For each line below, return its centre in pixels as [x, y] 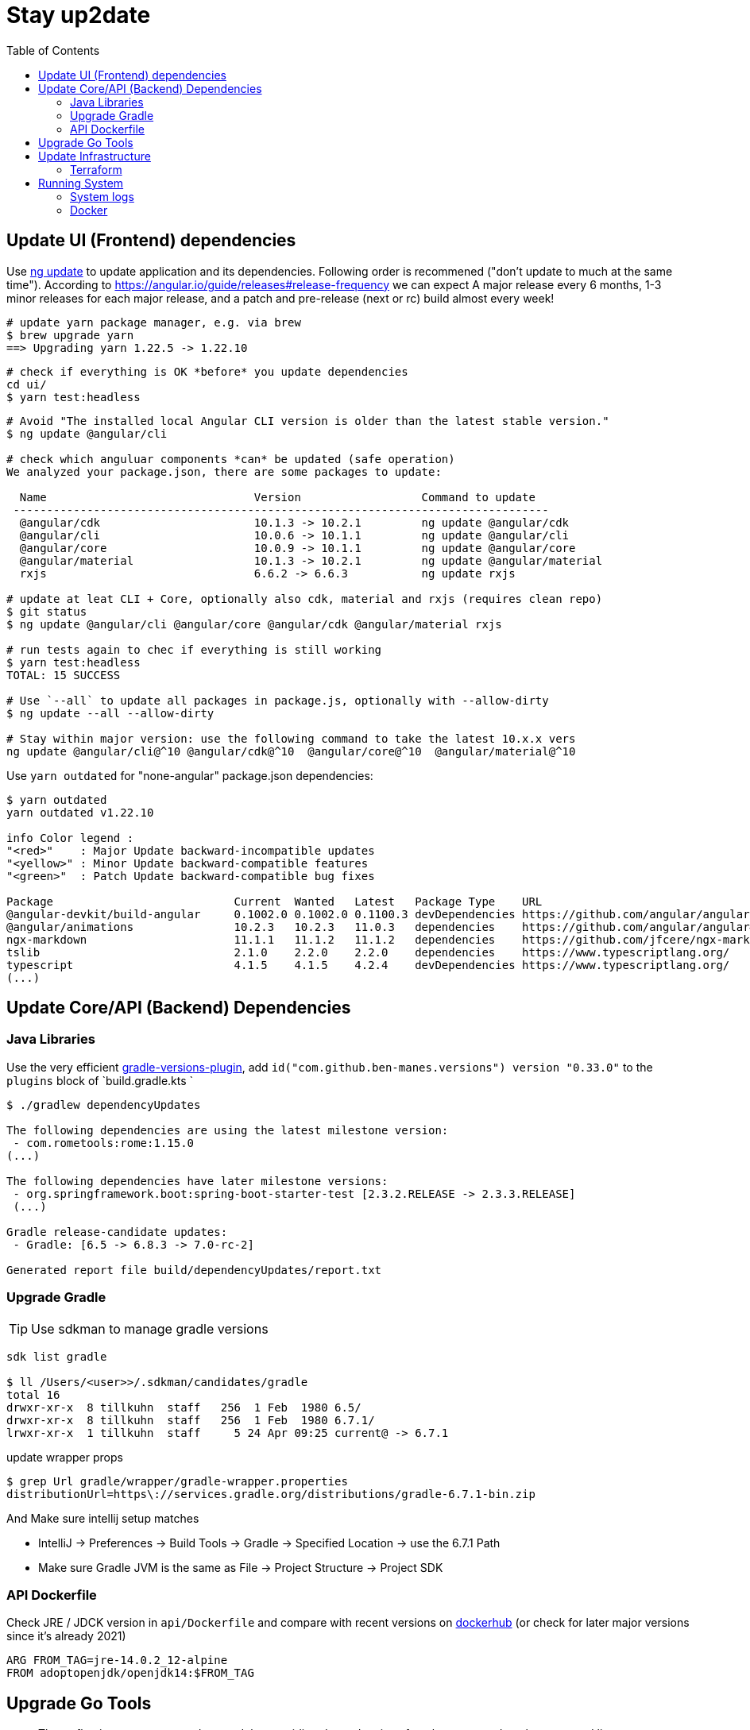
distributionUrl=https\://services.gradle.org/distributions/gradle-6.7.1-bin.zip [271, 1494]
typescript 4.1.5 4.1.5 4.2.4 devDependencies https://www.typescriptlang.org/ [368, 965]
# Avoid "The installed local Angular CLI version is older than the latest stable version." [308, 421]
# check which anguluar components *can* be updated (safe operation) [231, 459]
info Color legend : [70, 838]
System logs [102, 196]
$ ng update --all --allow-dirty [110, 713]
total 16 [33, 1394]
